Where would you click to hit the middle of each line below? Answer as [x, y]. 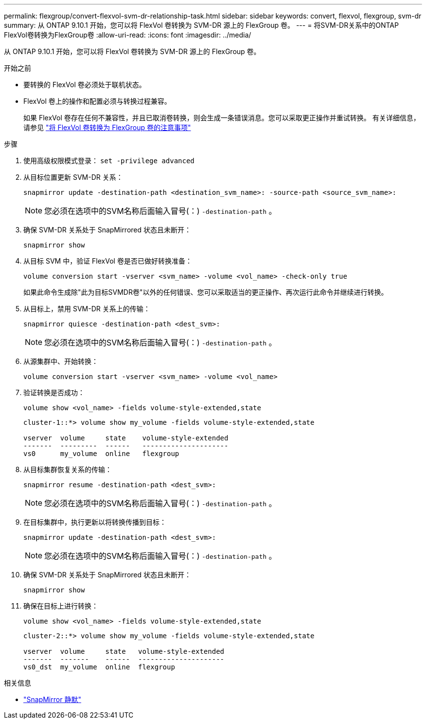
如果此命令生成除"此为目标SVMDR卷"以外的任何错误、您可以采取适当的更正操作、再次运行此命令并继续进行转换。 [206, 292]
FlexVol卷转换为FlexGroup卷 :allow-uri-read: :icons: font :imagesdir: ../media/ [128, 35]
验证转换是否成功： [54, 392]
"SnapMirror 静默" [52, 699]
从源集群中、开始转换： [61, 361]
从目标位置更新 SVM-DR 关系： [73, 177]
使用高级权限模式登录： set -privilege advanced [109, 161]
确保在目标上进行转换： [61, 606]
